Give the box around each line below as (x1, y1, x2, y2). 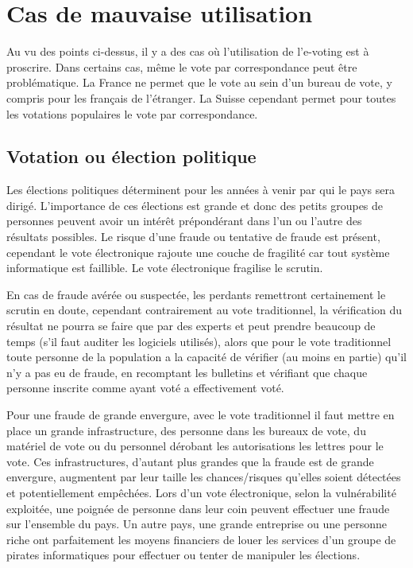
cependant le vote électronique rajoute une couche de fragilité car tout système (6, 243, 390, 260)
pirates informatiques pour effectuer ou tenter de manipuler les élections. (6, 547, 361, 563)
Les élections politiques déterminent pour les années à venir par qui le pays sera (6, 181, 395, 198)
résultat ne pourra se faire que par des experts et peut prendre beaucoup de (6, 317, 376, 334)
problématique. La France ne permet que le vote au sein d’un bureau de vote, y (6, 74, 392, 91)
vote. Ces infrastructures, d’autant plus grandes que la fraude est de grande (6, 453, 374, 469)
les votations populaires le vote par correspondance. (6, 105, 258, 122)
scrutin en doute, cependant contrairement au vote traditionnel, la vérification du (6, 302, 403, 318)
